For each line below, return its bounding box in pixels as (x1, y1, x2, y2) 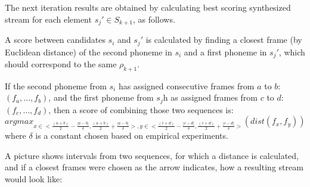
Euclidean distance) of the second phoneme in (5, 45, 172, 58)
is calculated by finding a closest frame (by (145, 33, 302, 46)
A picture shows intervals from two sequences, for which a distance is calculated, (5, 149, 299, 161)
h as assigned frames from (163, 91, 258, 104)
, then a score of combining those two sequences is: (48, 103, 234, 116)
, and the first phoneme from (48, 91, 154, 104)
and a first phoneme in (184, 45, 267, 58)
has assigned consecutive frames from (118, 79, 255, 92)
